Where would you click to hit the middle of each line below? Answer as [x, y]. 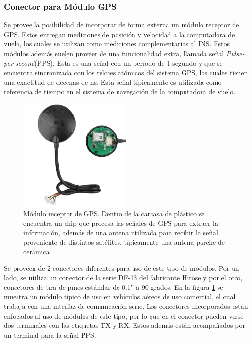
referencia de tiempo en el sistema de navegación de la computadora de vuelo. [120, 91]
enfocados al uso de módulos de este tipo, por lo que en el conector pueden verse [124, 315]
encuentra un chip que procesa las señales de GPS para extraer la [121, 223]
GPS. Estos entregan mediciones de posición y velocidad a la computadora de [119, 34]
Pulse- [235, 53]
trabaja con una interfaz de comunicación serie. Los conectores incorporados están [126, 306]
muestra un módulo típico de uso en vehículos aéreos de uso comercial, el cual [120, 296]
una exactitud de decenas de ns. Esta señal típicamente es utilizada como [113, 82]
